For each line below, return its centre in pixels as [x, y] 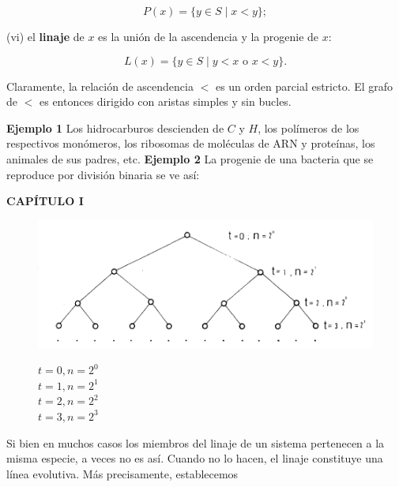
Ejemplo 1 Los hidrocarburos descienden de [115, 127]
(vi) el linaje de [45, 36]
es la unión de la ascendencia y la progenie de [209, 36]
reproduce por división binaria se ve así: [103, 174]
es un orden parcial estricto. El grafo [304, 86]
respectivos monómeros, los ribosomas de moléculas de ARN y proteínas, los [191, 143]
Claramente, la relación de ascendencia [100, 86]
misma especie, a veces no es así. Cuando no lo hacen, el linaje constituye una [195, 458]
